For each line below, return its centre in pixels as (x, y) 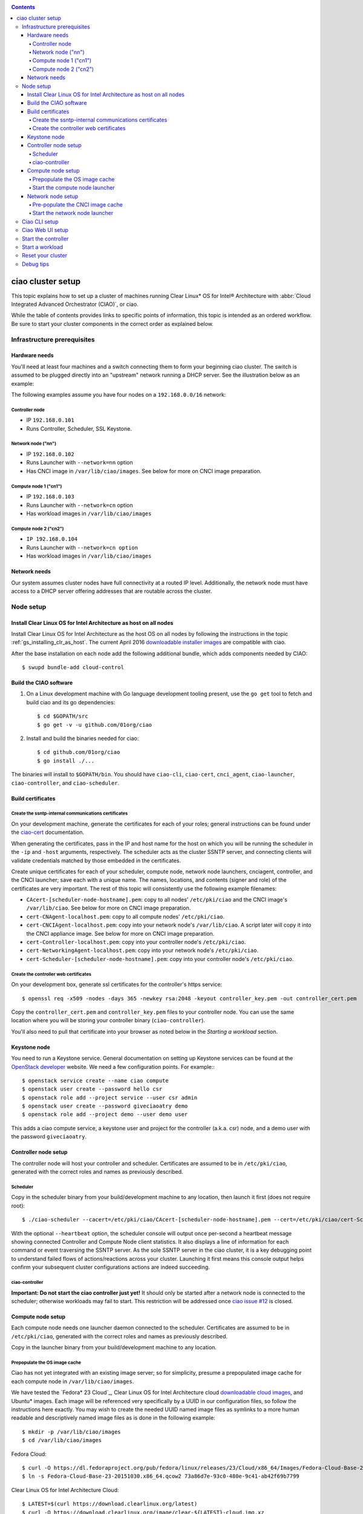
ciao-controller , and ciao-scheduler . (65, 783)
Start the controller (45, 239)
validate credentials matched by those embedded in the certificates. (96, 861)
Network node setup (53, 196)
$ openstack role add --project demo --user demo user (105, 1115)
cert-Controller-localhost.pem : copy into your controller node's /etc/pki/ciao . (136, 942)
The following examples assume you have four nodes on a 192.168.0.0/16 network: (119, 394)
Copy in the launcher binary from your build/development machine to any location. (114, 1347)
